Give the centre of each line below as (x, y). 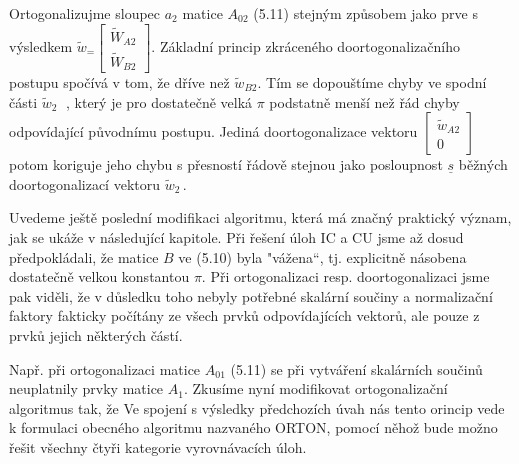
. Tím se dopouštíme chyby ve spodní (372, 82)
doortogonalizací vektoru (84, 183)
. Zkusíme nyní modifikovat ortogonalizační (315, 388)
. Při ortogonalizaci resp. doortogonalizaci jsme (345, 276)
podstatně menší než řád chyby (364, 101)
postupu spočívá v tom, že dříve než (119, 82)
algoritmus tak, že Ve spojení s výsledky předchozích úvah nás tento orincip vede (257, 407)
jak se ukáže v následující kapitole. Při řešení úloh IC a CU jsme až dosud (236, 236)
